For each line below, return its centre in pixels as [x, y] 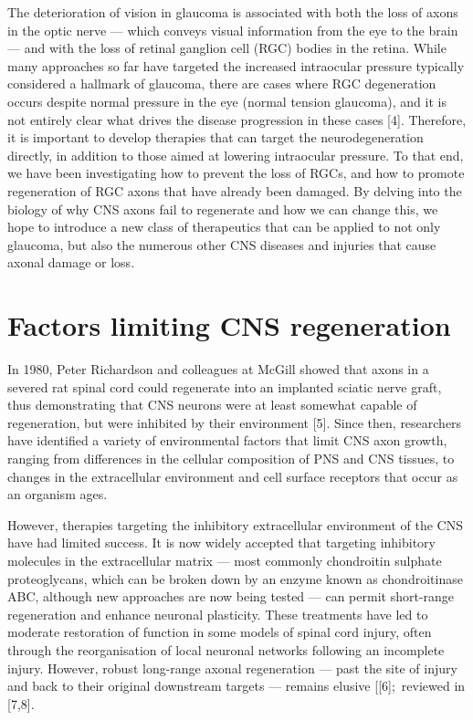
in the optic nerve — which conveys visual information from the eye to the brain [233, 30]
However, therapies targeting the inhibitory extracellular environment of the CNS [235, 524]
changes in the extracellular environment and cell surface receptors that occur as [233, 476]
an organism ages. [58, 494]
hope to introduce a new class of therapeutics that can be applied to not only [224, 227]
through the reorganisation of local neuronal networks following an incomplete [226, 649]
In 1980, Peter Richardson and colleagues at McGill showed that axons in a [218, 369]
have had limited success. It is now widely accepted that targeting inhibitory [221, 543]
